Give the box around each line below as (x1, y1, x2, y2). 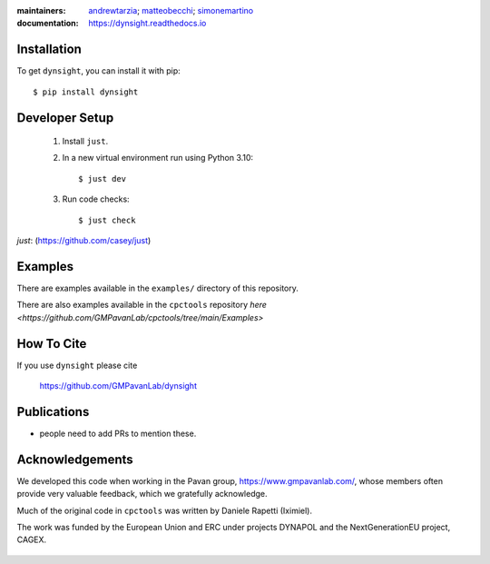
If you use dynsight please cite (16, 360, 138, 371)
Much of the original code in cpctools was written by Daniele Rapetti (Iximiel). (16, 505, 313, 516)
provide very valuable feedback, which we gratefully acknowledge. (16, 489, 268, 500)
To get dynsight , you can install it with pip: (16, 65, 181, 76)
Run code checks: (62, 193, 131, 204)
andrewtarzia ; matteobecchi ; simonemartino (88, 5, 254, 15)
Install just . (62, 136, 109, 147)
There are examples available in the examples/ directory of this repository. (16, 282, 299, 293)
